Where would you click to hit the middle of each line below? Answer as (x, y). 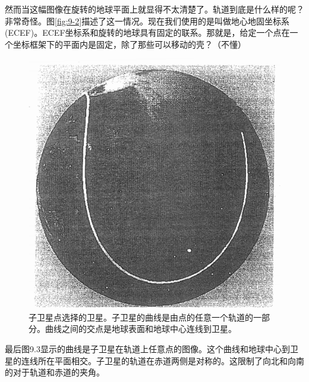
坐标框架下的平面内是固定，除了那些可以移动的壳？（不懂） (129, 44)
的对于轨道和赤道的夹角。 (55, 372)
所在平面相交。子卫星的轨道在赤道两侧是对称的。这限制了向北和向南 (171, 360)
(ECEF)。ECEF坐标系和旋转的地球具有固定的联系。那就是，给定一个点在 (147, 32)
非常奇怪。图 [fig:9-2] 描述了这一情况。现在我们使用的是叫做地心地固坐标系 (147, 21)
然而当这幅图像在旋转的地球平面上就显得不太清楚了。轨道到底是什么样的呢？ (154, 9)
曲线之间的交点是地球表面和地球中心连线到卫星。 (141, 329)
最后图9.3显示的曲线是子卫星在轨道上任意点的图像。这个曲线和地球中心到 (147, 349)
